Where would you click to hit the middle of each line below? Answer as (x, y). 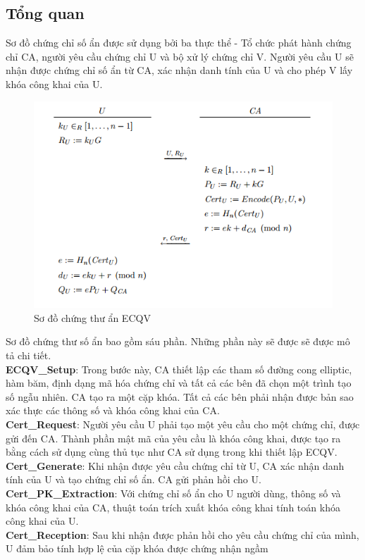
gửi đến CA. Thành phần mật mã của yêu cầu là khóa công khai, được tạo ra (173, 438)
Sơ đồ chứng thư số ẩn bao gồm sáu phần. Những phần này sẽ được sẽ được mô (178, 341)
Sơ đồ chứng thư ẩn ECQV (92, 317)
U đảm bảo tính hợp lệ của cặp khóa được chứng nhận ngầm (137, 548)
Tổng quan (45, 13)
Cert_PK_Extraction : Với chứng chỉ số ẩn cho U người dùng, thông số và (173, 493)
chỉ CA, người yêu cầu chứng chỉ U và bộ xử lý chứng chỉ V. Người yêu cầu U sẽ (180, 56)
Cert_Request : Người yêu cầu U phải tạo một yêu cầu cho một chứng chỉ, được (183, 424)
